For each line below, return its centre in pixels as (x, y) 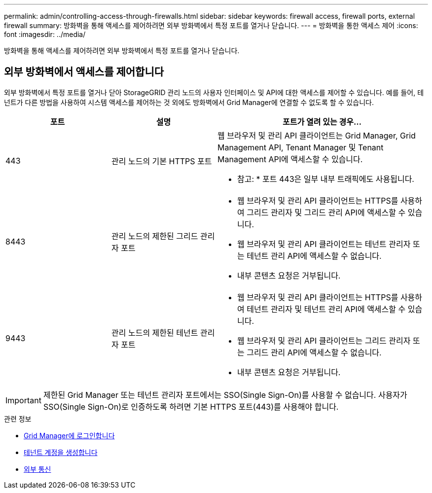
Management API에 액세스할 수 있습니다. (290, 159)
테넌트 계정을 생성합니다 (61, 452)
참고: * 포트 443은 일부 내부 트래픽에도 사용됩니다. (326, 179)
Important (23, 400)
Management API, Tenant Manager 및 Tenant (301, 147)
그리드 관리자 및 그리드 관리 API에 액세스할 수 (326, 212)
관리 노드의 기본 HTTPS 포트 (162, 161)
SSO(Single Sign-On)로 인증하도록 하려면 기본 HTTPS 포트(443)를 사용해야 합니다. (191, 406)
